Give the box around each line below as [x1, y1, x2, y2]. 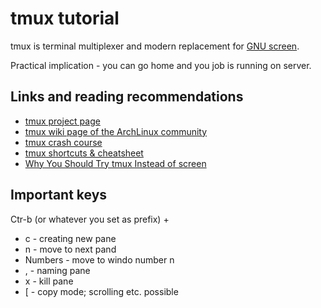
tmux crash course [24, 136, 103, 148]
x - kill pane [24, 275, 74, 287]
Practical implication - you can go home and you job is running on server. [10, 59, 312, 71]
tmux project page [24, 115, 101, 127]
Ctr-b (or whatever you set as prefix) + [10, 213, 170, 225]
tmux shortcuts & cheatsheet [24, 147, 144, 159]
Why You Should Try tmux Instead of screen [24, 157, 207, 169]
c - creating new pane [24, 232, 117, 244]
